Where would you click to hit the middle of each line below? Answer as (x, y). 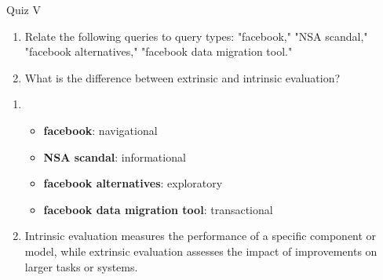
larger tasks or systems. (81, 266)
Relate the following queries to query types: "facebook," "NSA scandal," (196, 36)
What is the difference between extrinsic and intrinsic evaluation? (182, 77)
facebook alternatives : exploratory (133, 183)
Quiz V (24, 9)
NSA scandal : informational (115, 156)
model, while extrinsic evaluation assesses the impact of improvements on (201, 251)
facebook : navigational (100, 130)
